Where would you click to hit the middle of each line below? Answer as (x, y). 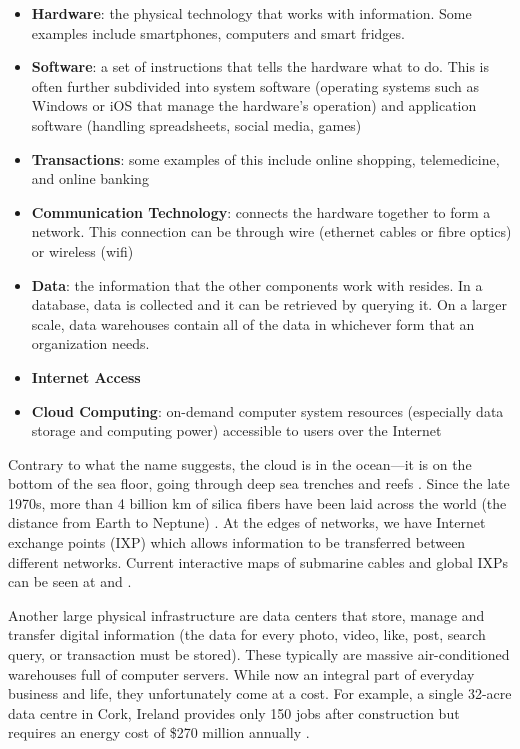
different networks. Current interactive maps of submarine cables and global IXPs (258, 561)
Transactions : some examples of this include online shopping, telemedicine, (265, 158)
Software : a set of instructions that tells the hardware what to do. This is (260, 66)
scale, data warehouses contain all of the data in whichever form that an (253, 323)
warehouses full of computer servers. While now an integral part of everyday (241, 673)
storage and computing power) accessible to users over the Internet (236, 430)
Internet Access (86, 376)
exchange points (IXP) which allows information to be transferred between (237, 542)
